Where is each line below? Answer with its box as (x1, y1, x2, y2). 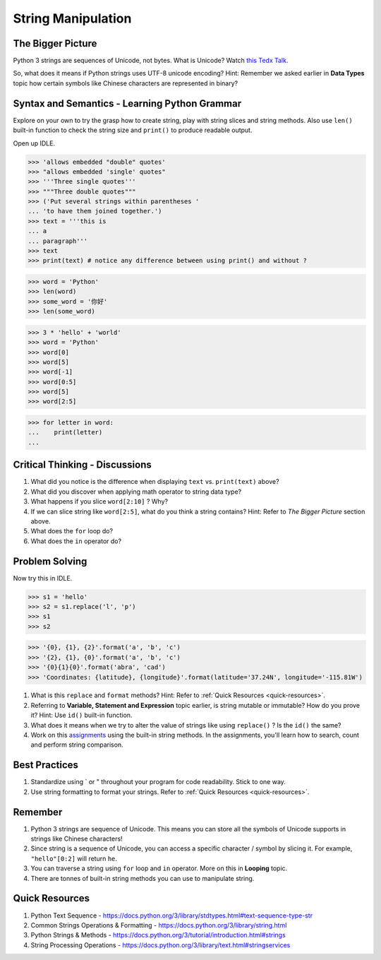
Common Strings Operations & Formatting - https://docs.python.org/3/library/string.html (30, 920, 287, 929)
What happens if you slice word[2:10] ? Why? (30, 497, 169, 506)
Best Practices (13, 759, 79, 771)
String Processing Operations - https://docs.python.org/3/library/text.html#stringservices (30, 940, 291, 949)
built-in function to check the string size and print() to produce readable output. (13, 126, 253, 134)
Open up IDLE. (13, 138, 56, 148)
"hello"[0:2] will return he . (30, 854, 118, 863)
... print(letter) (28, 428, 103, 437)
